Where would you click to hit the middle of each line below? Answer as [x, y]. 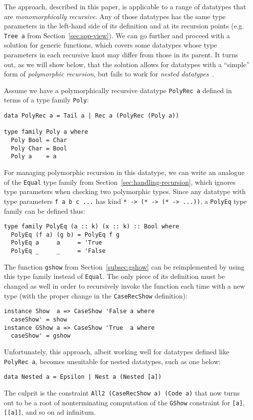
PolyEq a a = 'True [57, 243]
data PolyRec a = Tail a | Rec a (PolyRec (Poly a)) [92, 116]
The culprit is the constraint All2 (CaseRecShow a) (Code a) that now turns [122, 392]
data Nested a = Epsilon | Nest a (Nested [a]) [83, 377]
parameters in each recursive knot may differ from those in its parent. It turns [121, 55]
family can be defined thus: [45, 210]
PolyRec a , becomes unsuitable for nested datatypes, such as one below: [112, 361]
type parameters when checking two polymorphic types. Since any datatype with [125, 191]
